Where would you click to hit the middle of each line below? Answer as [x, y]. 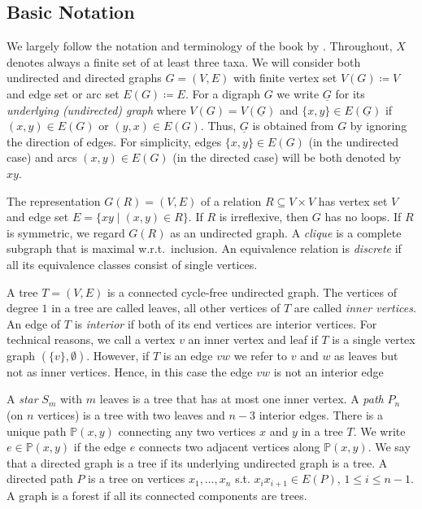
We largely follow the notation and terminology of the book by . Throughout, [200, 46]
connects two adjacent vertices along [229, 447]
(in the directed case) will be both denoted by [287, 157]
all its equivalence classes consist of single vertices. [132, 264]
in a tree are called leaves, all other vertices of [166, 308]
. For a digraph [222, 93]
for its [350, 93]
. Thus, [218, 126]
